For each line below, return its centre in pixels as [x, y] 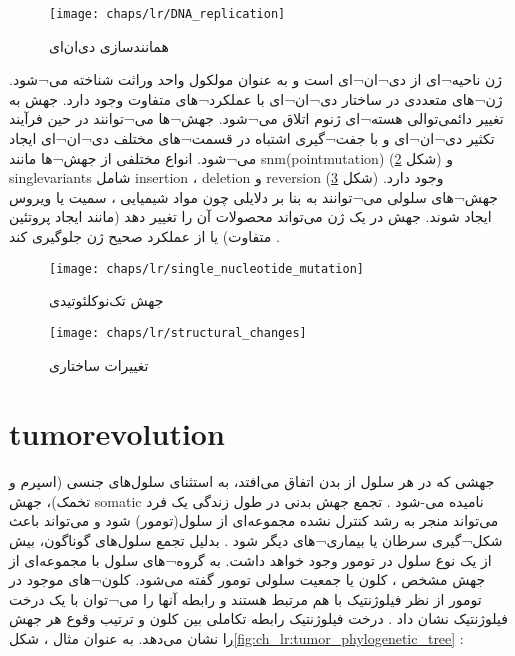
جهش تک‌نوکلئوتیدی [106, 300]
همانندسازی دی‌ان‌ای [109, 45]
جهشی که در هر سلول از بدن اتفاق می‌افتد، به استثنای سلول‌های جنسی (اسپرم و [252, 481]
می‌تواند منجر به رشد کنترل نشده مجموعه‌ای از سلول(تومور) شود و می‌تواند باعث [254, 520]
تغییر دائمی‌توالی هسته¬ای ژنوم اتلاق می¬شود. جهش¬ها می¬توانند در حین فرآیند [256, 118]
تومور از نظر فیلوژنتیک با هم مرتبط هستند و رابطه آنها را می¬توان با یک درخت [245, 598]
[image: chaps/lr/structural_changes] [178, 332]
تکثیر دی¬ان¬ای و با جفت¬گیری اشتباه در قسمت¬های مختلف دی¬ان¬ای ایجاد [252, 138]
